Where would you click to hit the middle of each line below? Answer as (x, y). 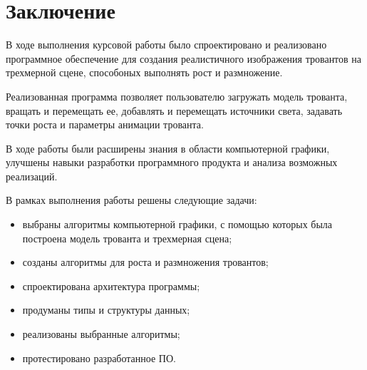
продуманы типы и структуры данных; (106, 310)
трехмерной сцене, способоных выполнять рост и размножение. (144, 72)
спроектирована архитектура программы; (111, 286)
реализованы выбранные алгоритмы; (101, 334)
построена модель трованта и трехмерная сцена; (127, 238)
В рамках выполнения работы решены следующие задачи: (131, 200)
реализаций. (32, 176)
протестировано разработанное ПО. (99, 358)
